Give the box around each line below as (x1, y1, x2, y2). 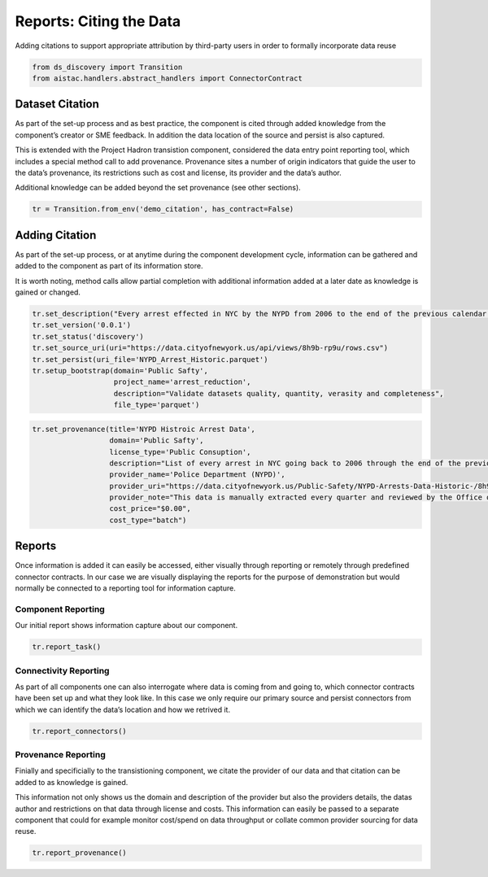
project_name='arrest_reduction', (113, 377, 251, 386)
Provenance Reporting (15, 749, 106, 761)
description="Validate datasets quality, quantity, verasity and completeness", (113, 389, 444, 398)
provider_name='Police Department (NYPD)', (109, 470, 285, 479)
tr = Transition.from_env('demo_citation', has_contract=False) (32, 204, 294, 214)
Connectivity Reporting (15, 665, 110, 676)
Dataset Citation (15, 98, 99, 111)
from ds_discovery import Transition (32, 62, 183, 72)
